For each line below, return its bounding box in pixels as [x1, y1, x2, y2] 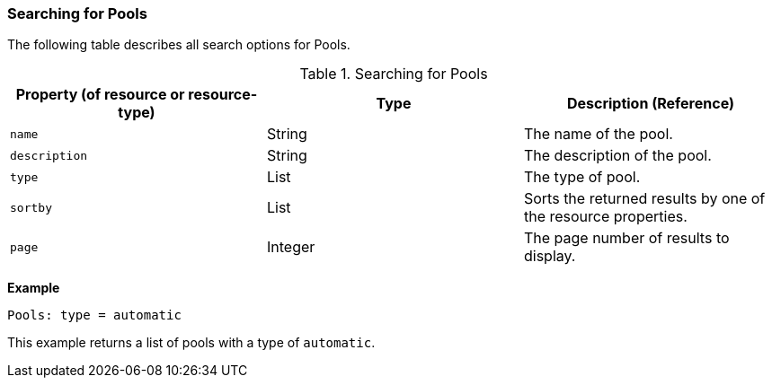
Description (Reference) [566, 94, 734, 113]
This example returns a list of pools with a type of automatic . [7, 335, 376, 351]
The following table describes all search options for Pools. [7, 37, 351, 53]
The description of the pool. [523, 146, 712, 165]
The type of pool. [523, 168, 641, 187]
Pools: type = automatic [7, 308, 182, 323]
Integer [266, 238, 315, 257]
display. [523, 247, 576, 266]
